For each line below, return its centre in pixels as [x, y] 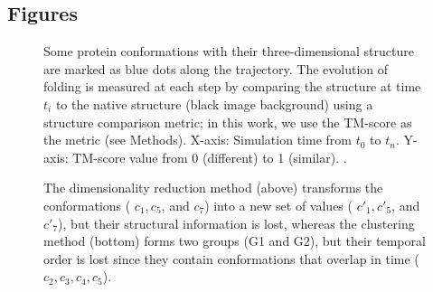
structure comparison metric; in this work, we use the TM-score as [228, 122]
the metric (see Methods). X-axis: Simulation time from [198, 140]
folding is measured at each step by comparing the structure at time [232, 86]
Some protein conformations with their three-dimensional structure [229, 51]
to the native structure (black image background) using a [214, 104]
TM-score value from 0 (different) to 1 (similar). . [210, 157]
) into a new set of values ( [278, 205]
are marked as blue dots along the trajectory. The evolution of [216, 68]
